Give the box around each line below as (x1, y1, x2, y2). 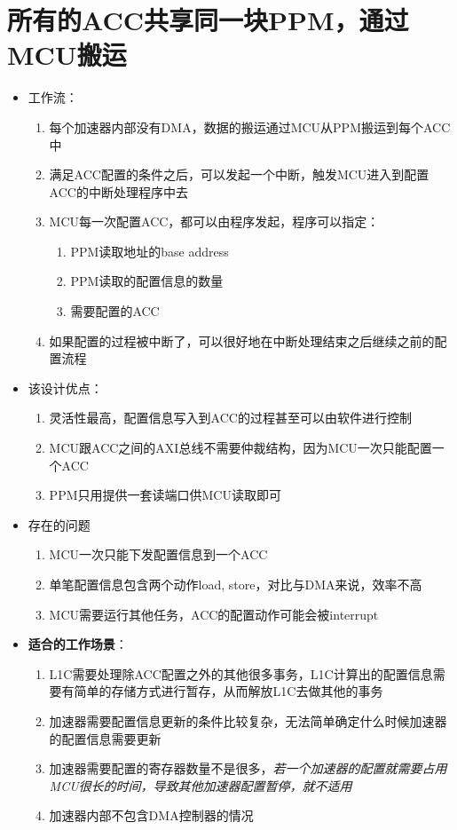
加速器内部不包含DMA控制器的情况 (49, 806, 254, 825)
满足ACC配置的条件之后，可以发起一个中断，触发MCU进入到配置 (49, 165, 429, 184)
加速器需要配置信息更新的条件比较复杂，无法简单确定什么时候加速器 (49, 711, 447, 730)
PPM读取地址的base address (70, 241, 229, 260)
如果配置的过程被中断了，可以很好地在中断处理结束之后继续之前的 (49, 331, 435, 350)
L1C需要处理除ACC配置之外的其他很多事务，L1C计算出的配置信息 (49, 664, 433, 683)
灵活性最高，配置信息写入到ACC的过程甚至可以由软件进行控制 (49, 408, 412, 427)
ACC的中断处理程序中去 (49, 182, 188, 201)
